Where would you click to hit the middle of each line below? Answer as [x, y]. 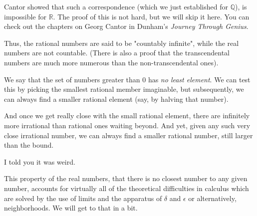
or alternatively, [212, 198]
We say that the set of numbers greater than [72, 79]
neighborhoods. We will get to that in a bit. [71, 208]
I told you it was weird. [40, 161]
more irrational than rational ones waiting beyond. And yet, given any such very [127, 125]
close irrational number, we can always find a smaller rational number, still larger [128, 135]
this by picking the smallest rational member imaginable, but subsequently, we [124, 89]
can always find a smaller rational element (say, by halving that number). [116, 99]
